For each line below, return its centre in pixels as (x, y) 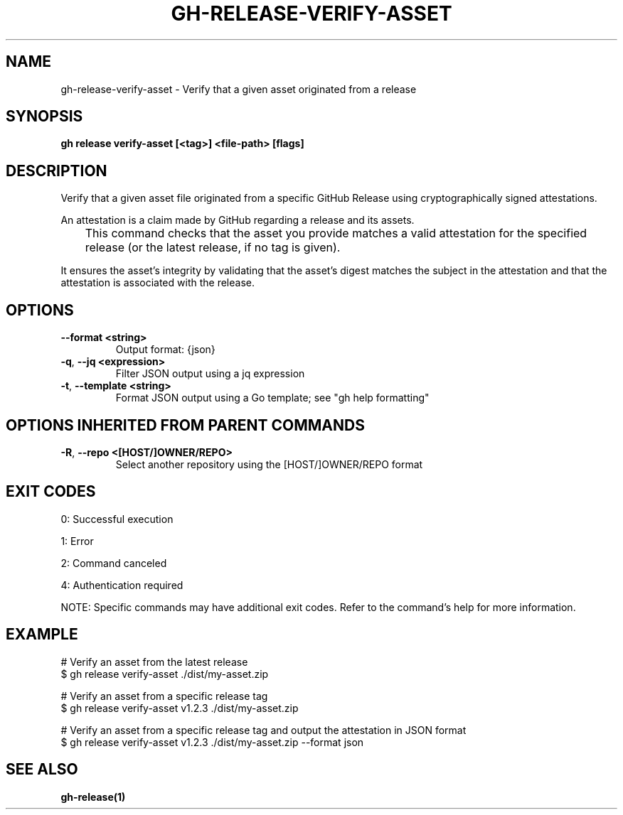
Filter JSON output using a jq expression (210, 374)
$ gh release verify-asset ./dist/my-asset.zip (165, 674)
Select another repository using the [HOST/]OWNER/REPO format (269, 464)
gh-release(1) (93, 797)
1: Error (77, 541)
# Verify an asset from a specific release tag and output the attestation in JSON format (263, 730)
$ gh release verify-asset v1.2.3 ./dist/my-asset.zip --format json (212, 742)
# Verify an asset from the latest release (154, 662)
